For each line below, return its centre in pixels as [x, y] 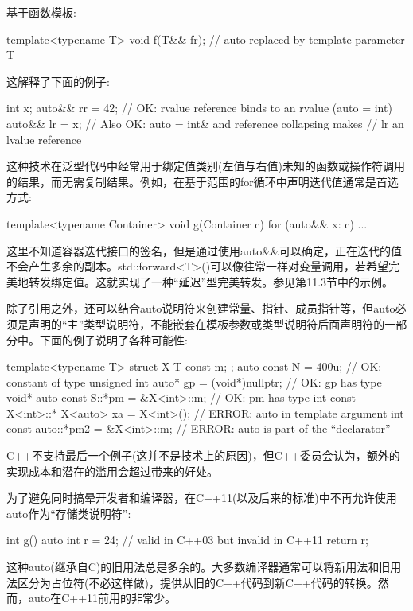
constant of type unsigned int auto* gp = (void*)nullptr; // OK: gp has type [194, 381]
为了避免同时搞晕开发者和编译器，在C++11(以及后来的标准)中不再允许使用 [202, 498]
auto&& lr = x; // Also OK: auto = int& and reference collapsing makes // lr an [205, 123]
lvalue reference [44, 139]
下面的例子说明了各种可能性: [113, 339]
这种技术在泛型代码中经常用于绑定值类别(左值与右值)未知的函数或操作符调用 [206, 166]
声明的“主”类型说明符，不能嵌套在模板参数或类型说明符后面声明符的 [206, 323]
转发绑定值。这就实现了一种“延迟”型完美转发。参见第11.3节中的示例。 [211, 281]
